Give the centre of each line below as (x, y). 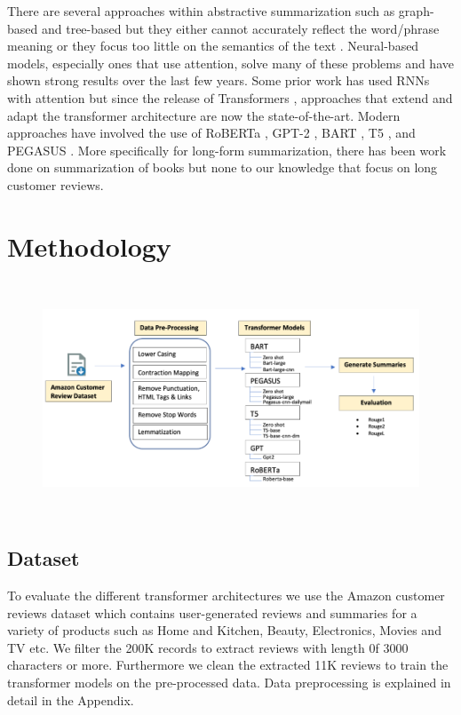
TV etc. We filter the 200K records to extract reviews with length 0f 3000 (208, 647)
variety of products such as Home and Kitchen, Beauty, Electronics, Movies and (224, 630)
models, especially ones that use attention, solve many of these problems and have (230, 63)
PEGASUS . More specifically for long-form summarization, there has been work (227, 150)
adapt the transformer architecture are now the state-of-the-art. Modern (204, 115)
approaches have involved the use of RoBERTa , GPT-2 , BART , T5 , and (211, 133)
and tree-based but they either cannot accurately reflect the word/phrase (240, 28)
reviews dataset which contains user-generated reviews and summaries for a (212, 612)
